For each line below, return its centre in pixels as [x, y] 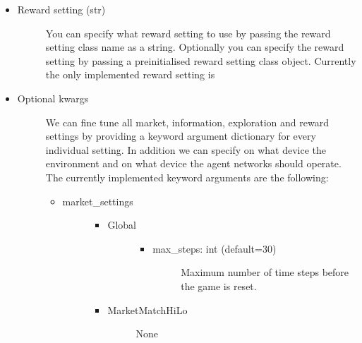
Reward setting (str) [61, 9]
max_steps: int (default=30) [215, 248]
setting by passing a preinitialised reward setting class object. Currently [201, 60]
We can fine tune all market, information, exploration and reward [187, 122]
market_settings [98, 201]
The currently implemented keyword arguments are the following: [187, 177]
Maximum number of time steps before [265, 272]
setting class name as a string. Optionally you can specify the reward [195, 47]
